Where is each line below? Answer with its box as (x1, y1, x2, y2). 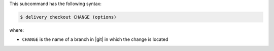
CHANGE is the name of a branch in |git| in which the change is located (22, 36, 168, 42)
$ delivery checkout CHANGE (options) (20, 14, 117, 20)
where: (9, 27, 24, 33)
